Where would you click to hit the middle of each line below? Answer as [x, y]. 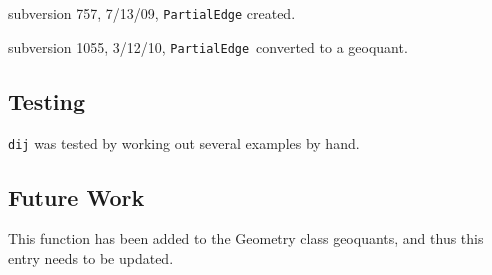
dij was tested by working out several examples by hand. [184, 142]
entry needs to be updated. [91, 257]
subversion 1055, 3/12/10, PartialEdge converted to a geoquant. [208, 46]
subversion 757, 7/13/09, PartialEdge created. [152, 13]
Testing [46, 100]
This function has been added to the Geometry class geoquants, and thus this [246, 238]
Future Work [76, 196]
